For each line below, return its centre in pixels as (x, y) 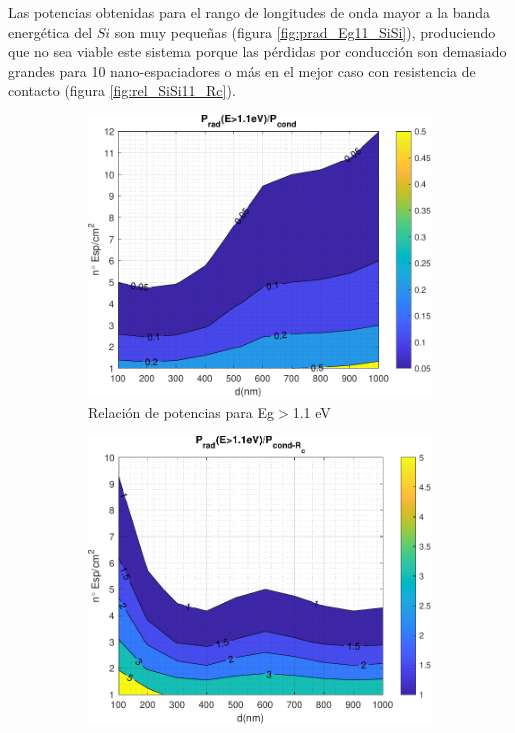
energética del (50, 31)
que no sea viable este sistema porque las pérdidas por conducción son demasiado (257, 51)
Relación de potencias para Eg (181, 411)
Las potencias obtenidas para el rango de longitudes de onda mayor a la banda (249, 12)
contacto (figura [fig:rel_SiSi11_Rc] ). (122, 90)
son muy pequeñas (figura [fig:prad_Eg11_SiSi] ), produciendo (305, 31)
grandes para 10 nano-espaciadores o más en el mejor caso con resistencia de (242, 70)
